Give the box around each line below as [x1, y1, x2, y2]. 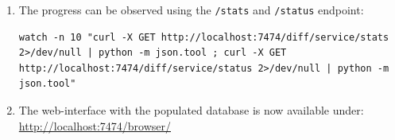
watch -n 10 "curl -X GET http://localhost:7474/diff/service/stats [18, 31, 389, 43]
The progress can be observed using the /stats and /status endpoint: [18, 2, 364, 17]
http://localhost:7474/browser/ [18, 117, 171, 134]
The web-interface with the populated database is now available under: [18, 102, 364, 119]
